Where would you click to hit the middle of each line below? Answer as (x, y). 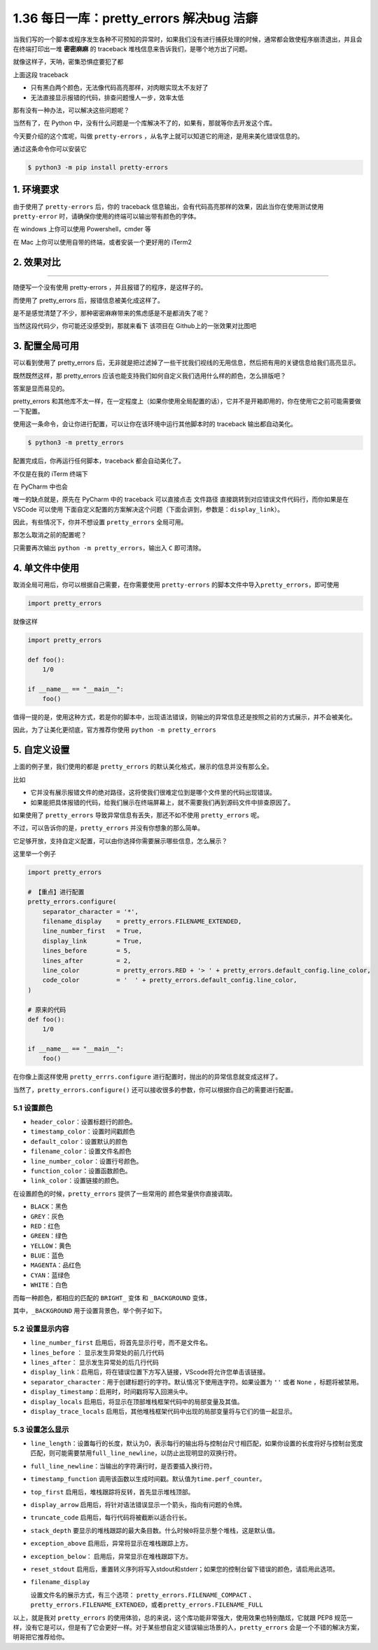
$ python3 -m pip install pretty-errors (98, 168)
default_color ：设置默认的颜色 (79, 1141)
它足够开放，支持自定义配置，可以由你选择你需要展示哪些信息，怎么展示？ (120, 840)
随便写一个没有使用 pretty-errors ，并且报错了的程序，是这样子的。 (110, 287)
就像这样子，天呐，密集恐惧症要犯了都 (68, 62)
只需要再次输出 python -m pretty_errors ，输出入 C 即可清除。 (109, 547)
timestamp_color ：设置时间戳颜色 (83, 1131)
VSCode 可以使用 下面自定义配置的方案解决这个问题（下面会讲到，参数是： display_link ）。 (148, 509)
